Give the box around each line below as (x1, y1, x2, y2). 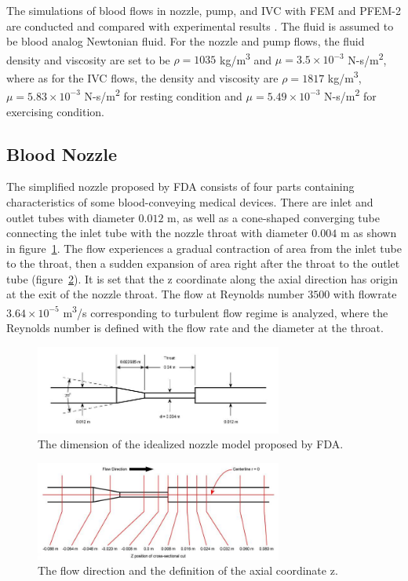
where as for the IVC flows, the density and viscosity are (6, 69, 279, 86)
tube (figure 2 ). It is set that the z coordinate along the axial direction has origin (6, 270, 398, 287)
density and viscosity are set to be (6, 51, 170, 68)
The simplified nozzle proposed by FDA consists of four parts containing (6, 178, 355, 195)
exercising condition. (6, 103, 104, 119)
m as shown (340, 225, 397, 241)
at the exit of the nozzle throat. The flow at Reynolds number (6, 286, 304, 302)
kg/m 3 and (220, 49, 272, 68)
